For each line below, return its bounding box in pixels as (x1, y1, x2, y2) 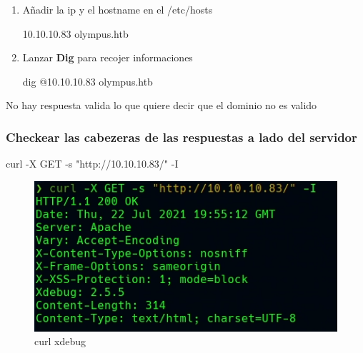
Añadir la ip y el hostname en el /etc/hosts (22, 2, 213, 16)
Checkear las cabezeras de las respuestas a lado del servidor (6, 128, 357, 145)
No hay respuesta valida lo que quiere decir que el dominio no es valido (6, 98, 317, 113)
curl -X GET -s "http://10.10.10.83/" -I (6, 156, 179, 171)
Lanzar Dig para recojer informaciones (22, 50, 193, 65)
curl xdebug (34, 334, 86, 349)
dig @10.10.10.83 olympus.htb (22, 73, 153, 88)
